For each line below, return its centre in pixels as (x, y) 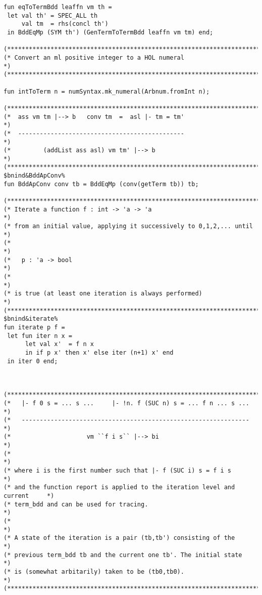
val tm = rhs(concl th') (65, 24)
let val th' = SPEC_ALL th (53, 15)
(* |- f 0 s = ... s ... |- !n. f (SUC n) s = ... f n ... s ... (126, 403)
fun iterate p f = (34, 327)
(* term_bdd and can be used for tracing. (76, 504)
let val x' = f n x (59, 344)
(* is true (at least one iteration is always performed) (103, 294)
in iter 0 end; (33, 361)
